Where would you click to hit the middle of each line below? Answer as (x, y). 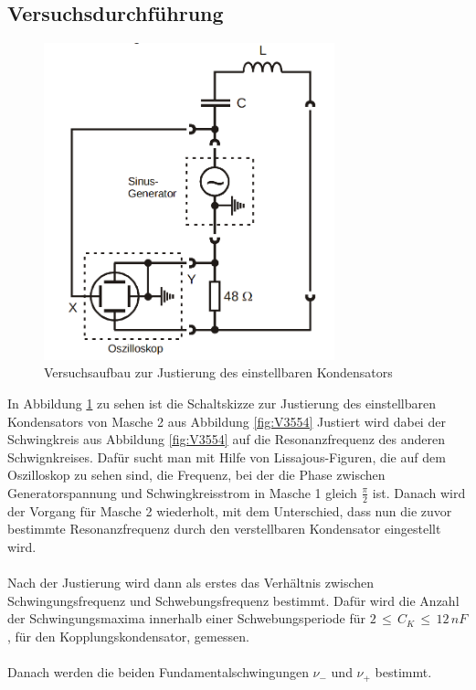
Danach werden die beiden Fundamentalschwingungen (158, 672)
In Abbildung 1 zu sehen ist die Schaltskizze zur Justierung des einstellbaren (222, 403)
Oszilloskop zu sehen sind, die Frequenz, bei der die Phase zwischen (196, 475)
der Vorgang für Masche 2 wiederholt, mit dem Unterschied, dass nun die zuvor (230, 510)
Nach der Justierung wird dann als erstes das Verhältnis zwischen (191, 583)
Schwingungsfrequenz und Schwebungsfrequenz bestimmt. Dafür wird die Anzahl (233, 600)
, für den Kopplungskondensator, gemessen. (128, 636)
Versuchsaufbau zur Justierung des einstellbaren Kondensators (218, 372)
